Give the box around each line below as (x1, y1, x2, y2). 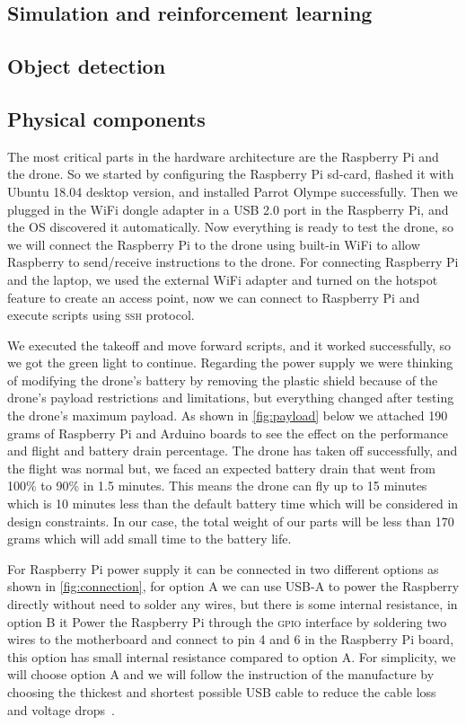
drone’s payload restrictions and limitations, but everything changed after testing (7, 388, 454, 407)
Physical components (7, 104, 206, 132)
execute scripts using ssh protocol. (7, 305, 195, 324)
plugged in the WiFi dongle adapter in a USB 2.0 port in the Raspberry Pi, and (7, 199, 449, 218)
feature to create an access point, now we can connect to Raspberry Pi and (7, 287, 420, 306)
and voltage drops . (7, 700, 115, 719)
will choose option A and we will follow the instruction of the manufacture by (7, 665, 435, 684)
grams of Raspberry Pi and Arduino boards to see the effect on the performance (7, 423, 448, 442)
